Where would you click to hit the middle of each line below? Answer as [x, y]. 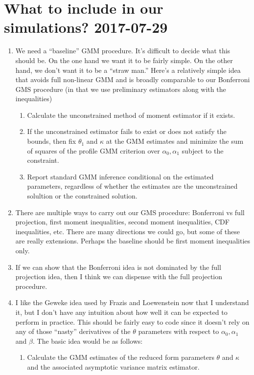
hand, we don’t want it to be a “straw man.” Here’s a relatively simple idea [128, 70]
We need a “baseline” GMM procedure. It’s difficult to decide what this [123, 51]
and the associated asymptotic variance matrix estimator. [113, 366]
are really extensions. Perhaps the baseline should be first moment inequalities [133, 241]
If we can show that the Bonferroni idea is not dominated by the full [118, 267]
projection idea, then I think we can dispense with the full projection [119, 276]
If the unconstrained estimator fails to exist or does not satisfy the [127, 131]
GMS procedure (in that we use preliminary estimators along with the [121, 89]
